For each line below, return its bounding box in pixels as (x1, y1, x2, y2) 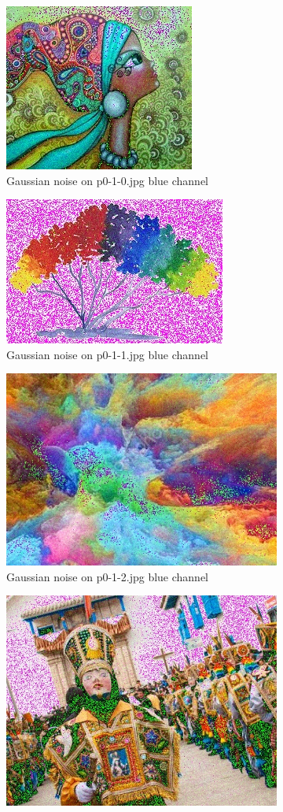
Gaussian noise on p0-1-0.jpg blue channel (6, 172, 209, 188)
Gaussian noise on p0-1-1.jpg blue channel (6, 346, 209, 362)
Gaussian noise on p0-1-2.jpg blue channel (6, 568, 209, 584)
